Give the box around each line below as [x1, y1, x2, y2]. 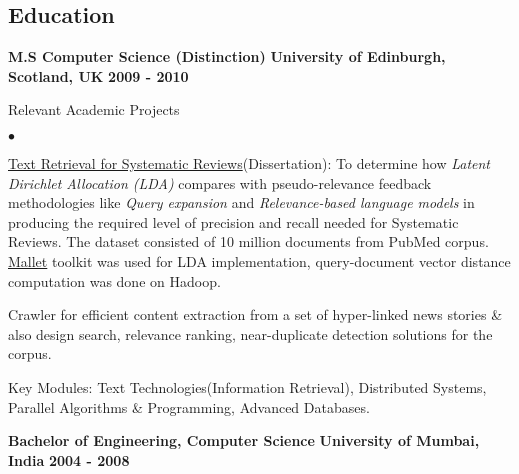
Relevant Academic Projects [8, 99, 180, 120]
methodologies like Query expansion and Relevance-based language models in [8, 192, 475, 213]
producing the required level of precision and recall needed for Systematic [8, 211, 459, 232]
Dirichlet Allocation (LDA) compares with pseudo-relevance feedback [8, 172, 432, 193]
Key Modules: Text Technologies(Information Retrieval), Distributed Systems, [8, 376, 487, 397]
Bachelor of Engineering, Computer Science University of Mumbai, [8, 430, 480, 451]
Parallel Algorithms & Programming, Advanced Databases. [8, 396, 370, 417]
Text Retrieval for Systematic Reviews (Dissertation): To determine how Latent [8, 152, 491, 173]
